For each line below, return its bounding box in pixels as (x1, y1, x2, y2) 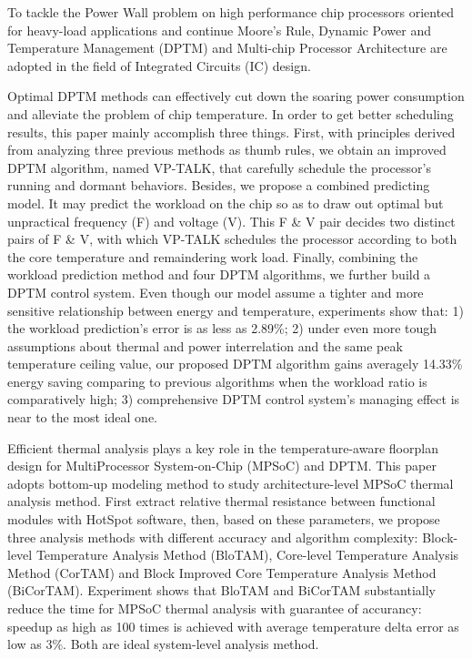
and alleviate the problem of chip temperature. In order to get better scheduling (7, 104, 454, 123)
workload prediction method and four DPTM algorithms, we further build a (7, 265, 431, 284)
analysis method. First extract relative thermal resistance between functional (7, 492, 436, 511)
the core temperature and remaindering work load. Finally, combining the (7, 247, 418, 266)
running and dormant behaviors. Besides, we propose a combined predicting (7, 176, 430, 195)
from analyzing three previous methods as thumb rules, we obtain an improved (7, 140, 447, 159)
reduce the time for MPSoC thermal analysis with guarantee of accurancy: (7, 599, 422, 617)
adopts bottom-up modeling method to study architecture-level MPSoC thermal (7, 473, 454, 492)
